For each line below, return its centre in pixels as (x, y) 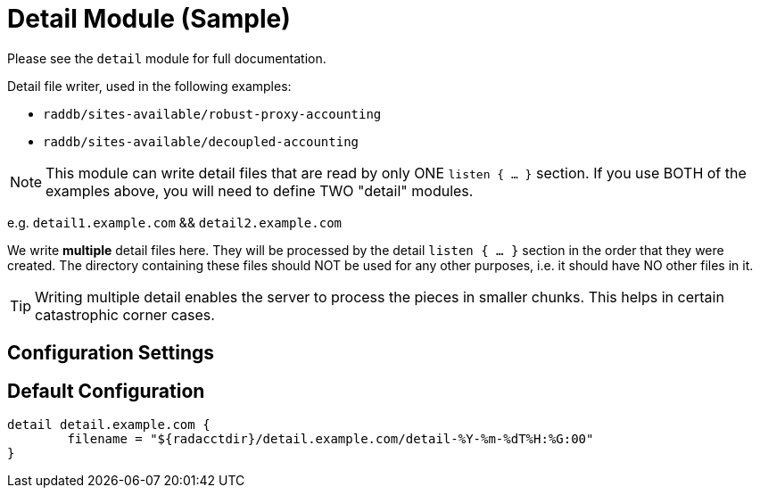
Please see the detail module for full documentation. (167, 58)
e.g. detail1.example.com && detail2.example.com (174, 222)
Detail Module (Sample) (149, 19)
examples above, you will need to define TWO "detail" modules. (260, 190)
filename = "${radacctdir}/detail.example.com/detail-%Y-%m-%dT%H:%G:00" (330, 439)
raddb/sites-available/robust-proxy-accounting (212, 114)
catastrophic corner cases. (125, 314)
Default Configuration (106, 391)
